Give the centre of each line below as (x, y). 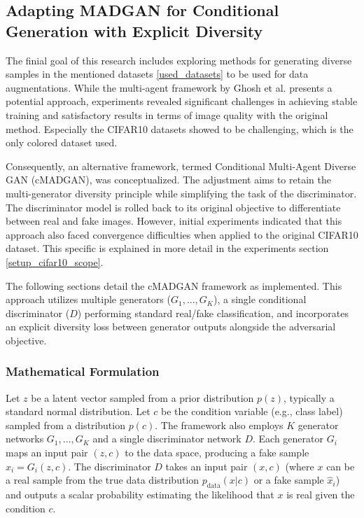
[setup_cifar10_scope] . (55, 261)
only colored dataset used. (62, 142)
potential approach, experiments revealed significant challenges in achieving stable (182, 101)
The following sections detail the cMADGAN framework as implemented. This (174, 285)
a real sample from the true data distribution (103, 480)
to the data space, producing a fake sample (217, 453)
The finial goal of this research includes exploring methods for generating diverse (179, 60)
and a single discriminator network (167, 439)
